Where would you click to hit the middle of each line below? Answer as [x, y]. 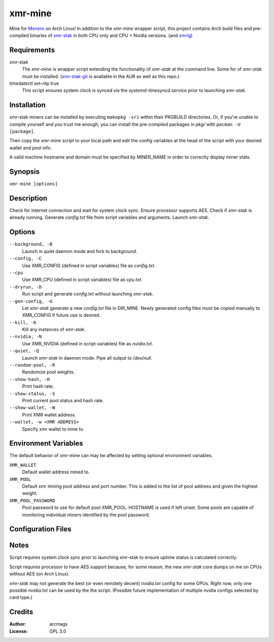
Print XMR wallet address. [49, 414]
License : [19, 631]
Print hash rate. [38, 387]
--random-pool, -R [32, 365]
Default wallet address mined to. [56, 472]
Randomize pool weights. [48, 372]
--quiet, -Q [24, 351]
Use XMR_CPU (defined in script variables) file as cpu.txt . [82, 280]
